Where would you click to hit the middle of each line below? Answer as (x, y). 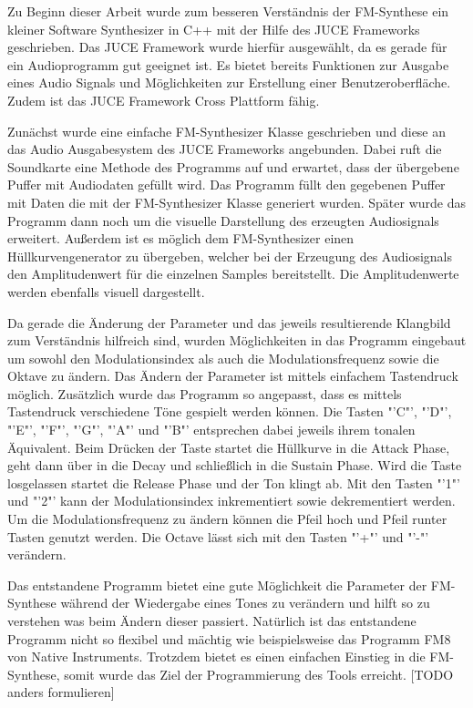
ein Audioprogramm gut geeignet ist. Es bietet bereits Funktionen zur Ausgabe (228, 64)
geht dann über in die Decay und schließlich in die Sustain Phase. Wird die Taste (235, 465)
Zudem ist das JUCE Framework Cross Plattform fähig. (164, 100)
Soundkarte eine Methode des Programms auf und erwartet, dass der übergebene (233, 166)
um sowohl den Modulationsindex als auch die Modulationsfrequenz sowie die (223, 358)
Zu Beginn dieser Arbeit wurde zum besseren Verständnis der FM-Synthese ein (228, 11)
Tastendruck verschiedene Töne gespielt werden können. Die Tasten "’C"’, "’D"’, (230, 411)
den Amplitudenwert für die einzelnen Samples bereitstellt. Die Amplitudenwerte (233, 274)
